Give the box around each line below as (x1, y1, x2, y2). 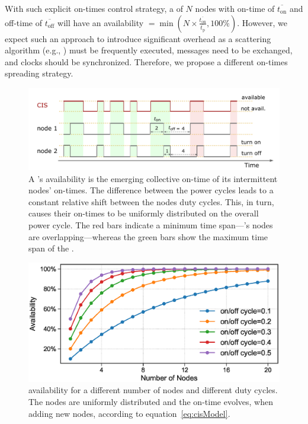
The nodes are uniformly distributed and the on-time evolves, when (28, 396, 273, 408)
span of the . (28, 242, 74, 254)
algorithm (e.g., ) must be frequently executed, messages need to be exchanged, (5, 44, 293, 56)
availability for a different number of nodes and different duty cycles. (28, 384, 278, 396)
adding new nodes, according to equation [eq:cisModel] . (28, 407, 230, 419)
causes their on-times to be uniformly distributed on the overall (28, 207, 259, 219)
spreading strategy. (5, 67, 73, 79)
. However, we (237, 16, 288, 28)
